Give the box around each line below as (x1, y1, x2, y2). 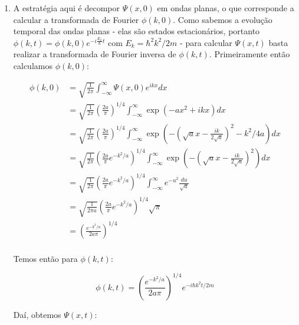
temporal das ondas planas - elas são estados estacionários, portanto (13, 25, 260, 37)
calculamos (13, 59, 52, 71)
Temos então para (13, 252, 78, 264)
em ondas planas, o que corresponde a (157, 2, 294, 14)
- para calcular (180, 36, 232, 48)
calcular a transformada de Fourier (13, 13, 139, 25)
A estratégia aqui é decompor (13, 2, 120, 14)
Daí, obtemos (13, 308, 61, 320)
